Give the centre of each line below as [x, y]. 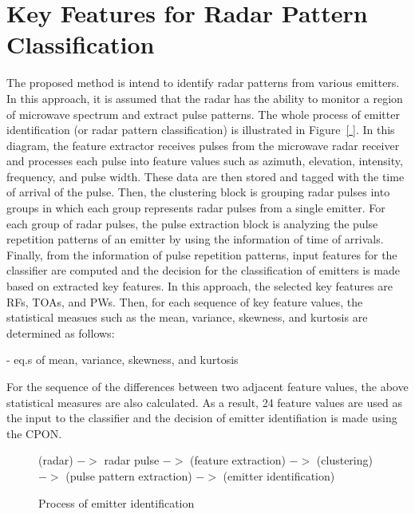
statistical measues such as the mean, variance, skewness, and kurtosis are [187, 317]
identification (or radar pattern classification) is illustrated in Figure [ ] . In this [201, 130]
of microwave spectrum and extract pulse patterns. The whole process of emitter [203, 114]
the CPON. [34, 433]
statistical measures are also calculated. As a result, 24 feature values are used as [204, 402]
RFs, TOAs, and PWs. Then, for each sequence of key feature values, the [185, 301]
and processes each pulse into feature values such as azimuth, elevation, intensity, [205, 161]
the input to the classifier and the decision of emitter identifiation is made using [202, 418]
